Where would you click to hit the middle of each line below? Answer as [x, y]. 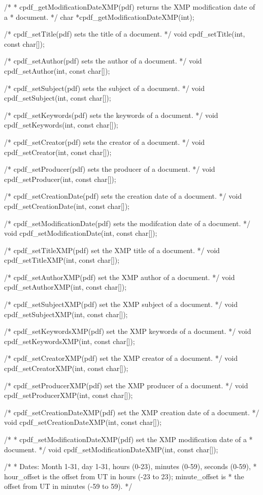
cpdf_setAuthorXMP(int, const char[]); [65, 287]
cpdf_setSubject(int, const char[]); [58, 98]
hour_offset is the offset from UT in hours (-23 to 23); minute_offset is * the [124, 476]
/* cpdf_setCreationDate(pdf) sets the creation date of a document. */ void [123, 196]
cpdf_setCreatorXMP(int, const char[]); [66, 368]
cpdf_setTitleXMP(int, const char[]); [62, 260]
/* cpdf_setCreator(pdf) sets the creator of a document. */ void [105, 142]
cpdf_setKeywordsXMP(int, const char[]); [70, 341]
